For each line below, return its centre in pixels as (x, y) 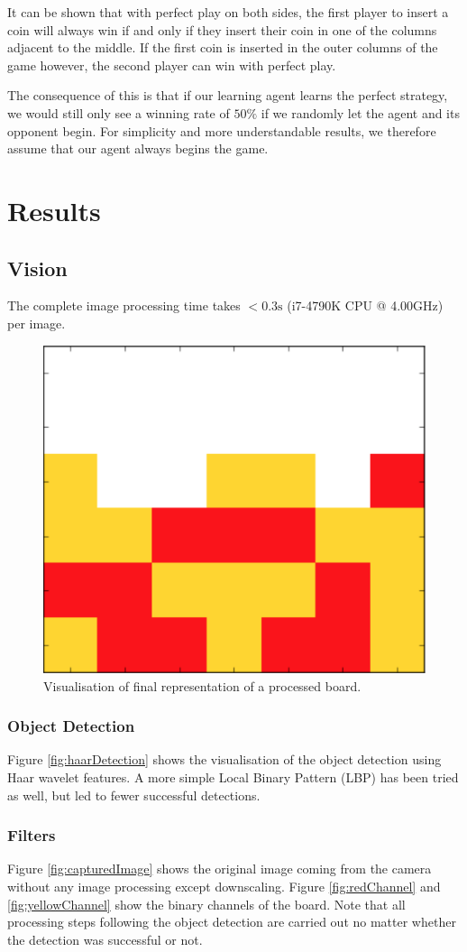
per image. (37, 323)
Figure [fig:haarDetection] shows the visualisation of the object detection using (224, 759)
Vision (37, 268)
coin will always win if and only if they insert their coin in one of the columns (222, 29)
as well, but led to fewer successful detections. (134, 795)
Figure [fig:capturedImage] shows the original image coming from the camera (220, 869)
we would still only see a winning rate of (119, 112)
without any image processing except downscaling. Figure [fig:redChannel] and (224, 887)
